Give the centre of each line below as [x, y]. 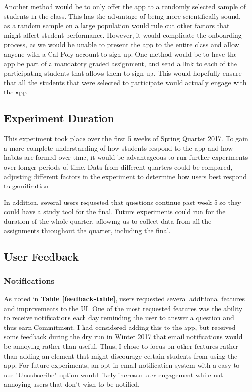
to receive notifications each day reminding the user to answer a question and [119, 318]
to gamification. [27, 186]
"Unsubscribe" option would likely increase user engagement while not [119, 374]
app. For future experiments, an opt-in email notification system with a [110, 365]
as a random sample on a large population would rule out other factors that [117, 25]
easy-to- [230, 365]
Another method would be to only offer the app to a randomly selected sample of [125, 6]
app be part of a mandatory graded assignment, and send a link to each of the [120, 63]
